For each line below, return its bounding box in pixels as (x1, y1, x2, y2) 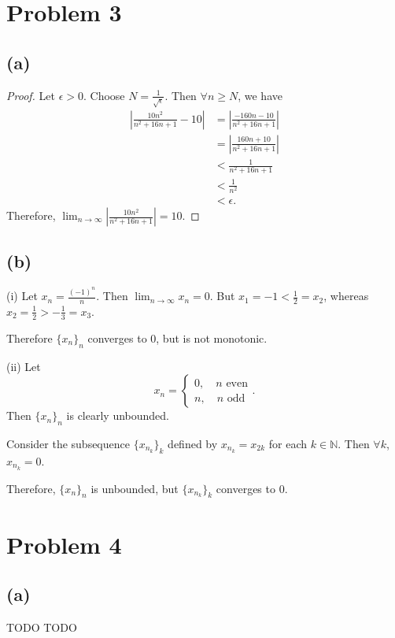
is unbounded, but (90, 480, 179, 496)
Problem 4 (6, 528, 122, 560)
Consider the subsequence (6, 435, 130, 451)
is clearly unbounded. (66, 407, 170, 424)
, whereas (323, 287, 369, 304)
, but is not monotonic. (156, 329, 268, 346)
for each (268, 435, 308, 451)
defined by (168, 435, 218, 451)
